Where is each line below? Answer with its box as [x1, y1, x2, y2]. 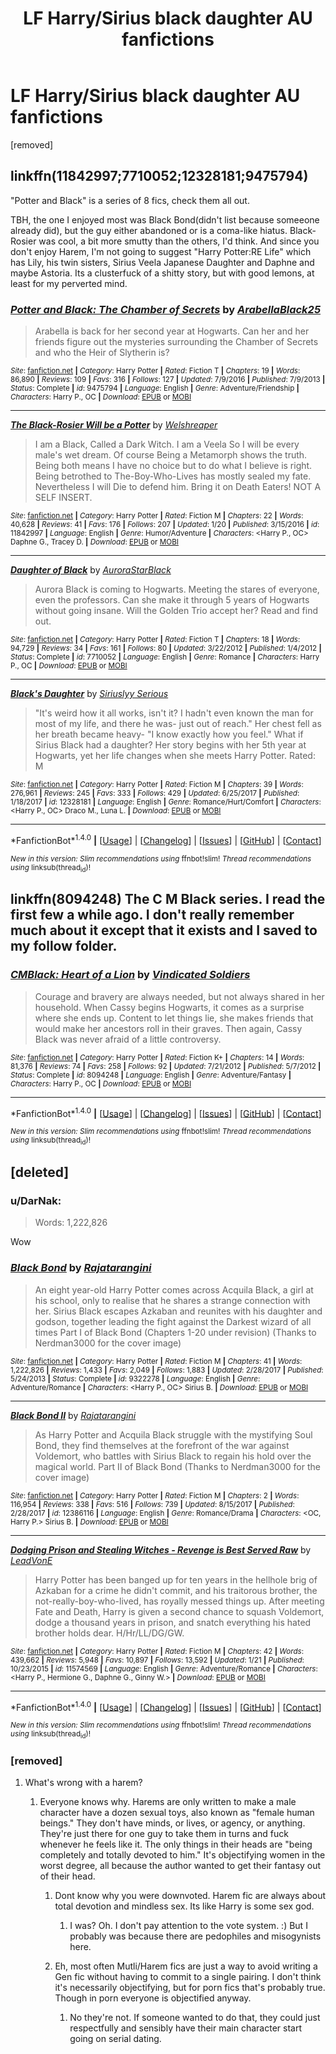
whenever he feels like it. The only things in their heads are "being [39, 1838, 313, 1850]
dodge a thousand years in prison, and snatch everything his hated [34, 1616, 312, 1628]
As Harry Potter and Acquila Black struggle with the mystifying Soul [34, 1428, 313, 1441]
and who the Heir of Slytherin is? [34, 347, 170, 359]
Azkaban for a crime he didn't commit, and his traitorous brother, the [34, 1584, 318, 1596]
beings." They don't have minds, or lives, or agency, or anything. [39, 1817, 306, 1829]
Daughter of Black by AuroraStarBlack [10, 564, 172, 576]
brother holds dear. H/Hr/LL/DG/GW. [34, 1627, 185, 1639]
